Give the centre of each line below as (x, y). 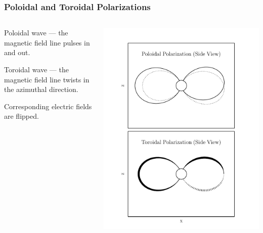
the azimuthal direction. (41, 89)
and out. (17, 52)
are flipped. (21, 116)
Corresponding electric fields (48, 106)
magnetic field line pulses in (47, 42)
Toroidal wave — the (36, 69)
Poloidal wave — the (36, 33)
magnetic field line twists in (47, 79)
